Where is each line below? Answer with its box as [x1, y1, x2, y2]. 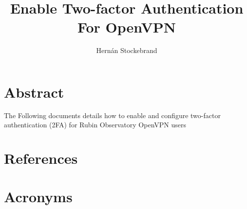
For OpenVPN [77, 17, 176, 37]
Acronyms [4, 186, 73, 206]
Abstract [4, 82, 64, 102]
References [4, 148, 78, 168]
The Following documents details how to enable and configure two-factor [4, 110, 221, 120]
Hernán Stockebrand [96, 45, 157, 55]
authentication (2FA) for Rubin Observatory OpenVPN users [4, 120, 186, 130]
